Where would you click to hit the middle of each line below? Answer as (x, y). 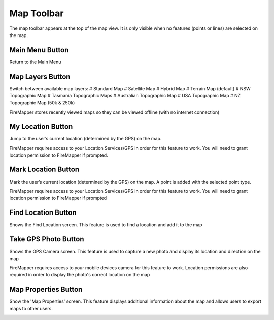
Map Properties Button (46, 289)
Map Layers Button (40, 76)
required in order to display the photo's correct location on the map (80, 275)
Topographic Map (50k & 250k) (42, 103)
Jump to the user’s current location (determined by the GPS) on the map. (85, 138)
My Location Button (41, 127)
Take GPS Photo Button (47, 239)
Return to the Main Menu (35, 62)
